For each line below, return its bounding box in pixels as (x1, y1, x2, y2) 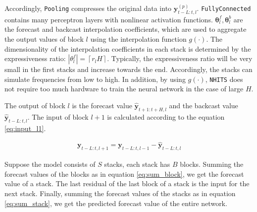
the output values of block (4, 33, 84, 44)
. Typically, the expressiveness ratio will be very (107, 53, 253, 64)
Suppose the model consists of (4, 159, 96, 169)
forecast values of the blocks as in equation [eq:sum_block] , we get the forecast (4, 168, 244, 179)
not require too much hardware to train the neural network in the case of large (4, 83, 244, 94)
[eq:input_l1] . (4, 123, 46, 133)
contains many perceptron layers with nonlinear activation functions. (4, 14, 213, 24)
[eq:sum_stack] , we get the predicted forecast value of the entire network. (4, 198, 227, 208)
